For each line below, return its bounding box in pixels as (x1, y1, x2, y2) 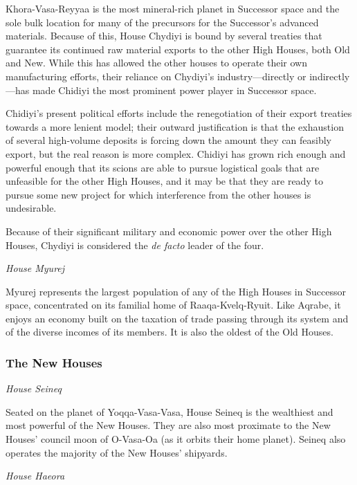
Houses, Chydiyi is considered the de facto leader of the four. (6, 237, 264, 252)
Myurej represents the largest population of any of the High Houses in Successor (6, 284, 346, 298)
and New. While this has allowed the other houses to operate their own (6, 55, 307, 70)
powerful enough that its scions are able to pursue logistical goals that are (6, 160, 320, 174)
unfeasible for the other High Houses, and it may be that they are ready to (6, 174, 323, 188)
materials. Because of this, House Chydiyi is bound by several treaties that (6, 28, 322, 43)
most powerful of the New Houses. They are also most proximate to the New (6, 418, 331, 432)
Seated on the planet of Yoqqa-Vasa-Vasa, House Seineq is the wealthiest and (6, 404, 333, 419)
